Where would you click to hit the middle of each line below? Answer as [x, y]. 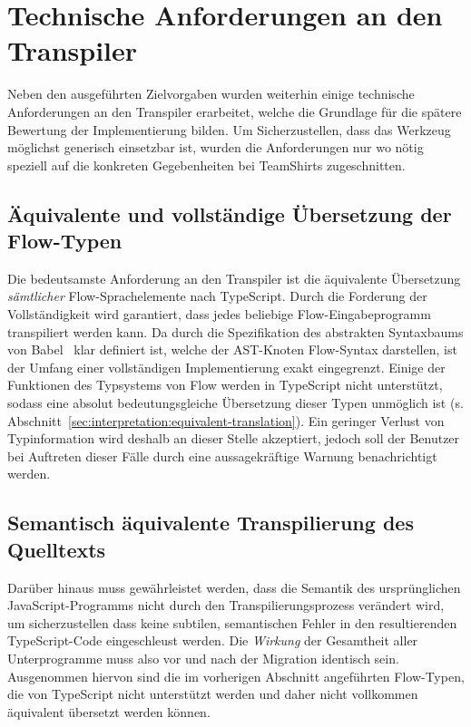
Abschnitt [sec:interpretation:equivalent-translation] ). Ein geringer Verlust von [226, 420]
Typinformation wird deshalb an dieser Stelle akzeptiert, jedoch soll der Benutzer [234, 438]
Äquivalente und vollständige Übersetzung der [230, 213]
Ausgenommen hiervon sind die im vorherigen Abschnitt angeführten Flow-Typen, [236, 676]
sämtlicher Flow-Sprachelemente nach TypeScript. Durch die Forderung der [217, 296]
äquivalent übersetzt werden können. [109, 711]
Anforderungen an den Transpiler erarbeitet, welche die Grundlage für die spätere [235, 111]
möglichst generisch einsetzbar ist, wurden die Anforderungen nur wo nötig [216, 147]
